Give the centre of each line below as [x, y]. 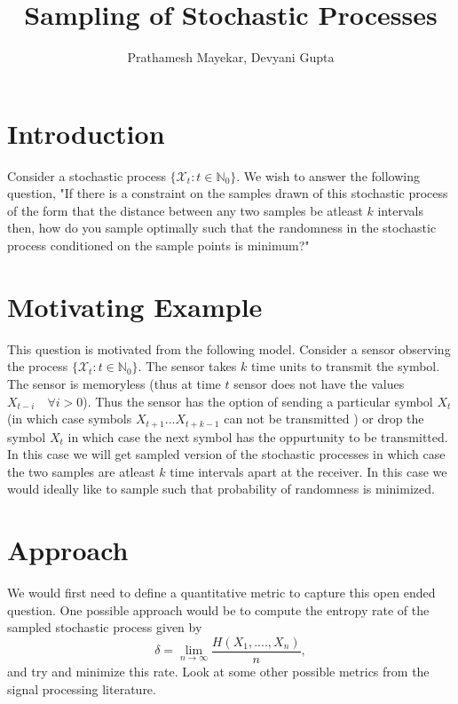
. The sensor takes [187, 366]
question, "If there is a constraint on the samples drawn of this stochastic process [228, 193]
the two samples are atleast [81, 471]
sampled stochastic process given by [105, 627]
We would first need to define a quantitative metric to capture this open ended [221, 593]
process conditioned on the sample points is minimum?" [158, 245]
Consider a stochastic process [87, 175]
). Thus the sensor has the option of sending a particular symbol [258, 401]
